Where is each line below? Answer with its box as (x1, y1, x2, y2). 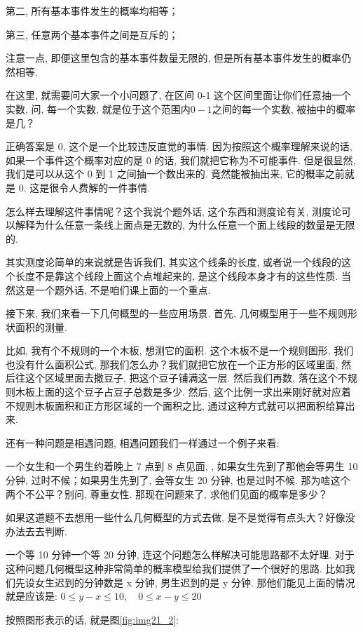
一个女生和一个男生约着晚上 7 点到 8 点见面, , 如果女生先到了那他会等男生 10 (6, 459, 358, 473)
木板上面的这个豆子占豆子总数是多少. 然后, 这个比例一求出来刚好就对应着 (15, 384, 352, 399)
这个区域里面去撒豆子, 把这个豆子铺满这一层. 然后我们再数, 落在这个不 (25, 370, 348, 385)
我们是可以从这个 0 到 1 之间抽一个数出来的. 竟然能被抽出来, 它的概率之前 (6, 166, 345, 181)
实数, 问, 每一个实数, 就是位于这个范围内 (6, 101, 191, 116)
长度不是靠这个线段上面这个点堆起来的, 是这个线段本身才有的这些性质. (15, 268, 338, 283)
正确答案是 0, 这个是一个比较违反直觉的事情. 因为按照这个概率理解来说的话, (6, 139, 352, 154)
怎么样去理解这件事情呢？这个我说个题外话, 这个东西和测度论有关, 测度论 (6, 203, 342, 218)
